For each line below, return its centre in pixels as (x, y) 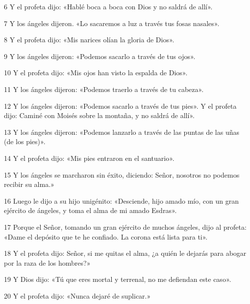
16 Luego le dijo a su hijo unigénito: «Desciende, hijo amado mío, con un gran (121, 200)
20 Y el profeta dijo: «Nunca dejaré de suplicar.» (77, 295)
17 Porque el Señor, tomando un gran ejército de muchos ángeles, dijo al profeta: (125, 227)
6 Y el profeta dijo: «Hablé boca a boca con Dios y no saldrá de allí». (108, 6)
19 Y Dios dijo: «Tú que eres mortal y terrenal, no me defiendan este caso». (118, 279)
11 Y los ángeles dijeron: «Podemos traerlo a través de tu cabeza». (104, 89)
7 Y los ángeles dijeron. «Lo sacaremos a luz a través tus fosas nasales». (112, 23)
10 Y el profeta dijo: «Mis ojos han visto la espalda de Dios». (96, 73)
